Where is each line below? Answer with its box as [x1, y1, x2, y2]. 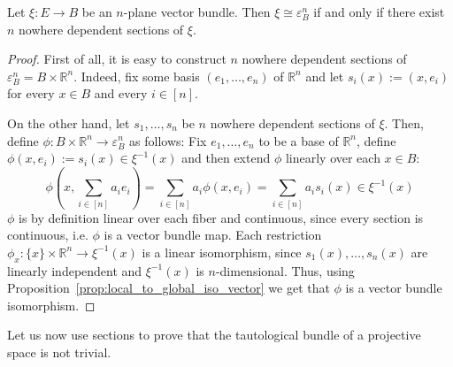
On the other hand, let [7, 113, 130, 132]
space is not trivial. [7, 342, 111, 361]
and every [94, 84, 148, 103]
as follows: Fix [129, 131, 207, 149]
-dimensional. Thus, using [215, 261, 355, 279]
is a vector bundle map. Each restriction [104, 226, 322, 244]
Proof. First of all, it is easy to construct [7, 50, 226, 68]
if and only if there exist [313, 3, 445, 20]
